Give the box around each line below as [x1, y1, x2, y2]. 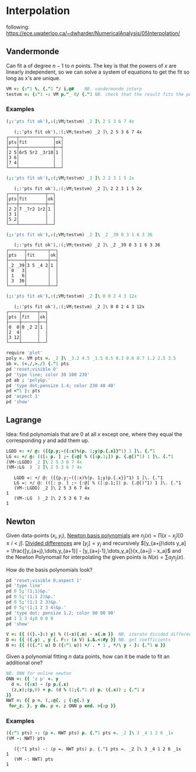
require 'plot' [6, 350, 43, 356]
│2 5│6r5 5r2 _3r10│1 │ [6, 149, 64, 156]
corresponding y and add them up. [6, 437, 89, 444]
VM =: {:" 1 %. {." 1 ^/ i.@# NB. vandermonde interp [6, 86, 142, 92]
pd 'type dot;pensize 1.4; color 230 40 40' [6, 382, 116, 388]
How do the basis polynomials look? [6, 566, 93, 573]
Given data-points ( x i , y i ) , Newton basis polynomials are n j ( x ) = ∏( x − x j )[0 [6, 532, 184, 540]
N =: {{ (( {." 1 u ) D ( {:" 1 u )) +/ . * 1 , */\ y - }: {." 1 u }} [6, 642, 166, 649]
